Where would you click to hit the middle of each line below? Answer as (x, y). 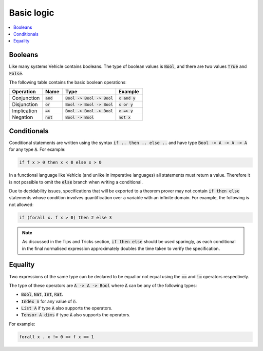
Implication (25, 111)
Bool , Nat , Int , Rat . (42, 294)
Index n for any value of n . (49, 301)
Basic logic (32, 13)
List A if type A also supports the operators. (67, 308)
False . (16, 73)
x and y (127, 98)
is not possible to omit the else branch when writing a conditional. (76, 182)
